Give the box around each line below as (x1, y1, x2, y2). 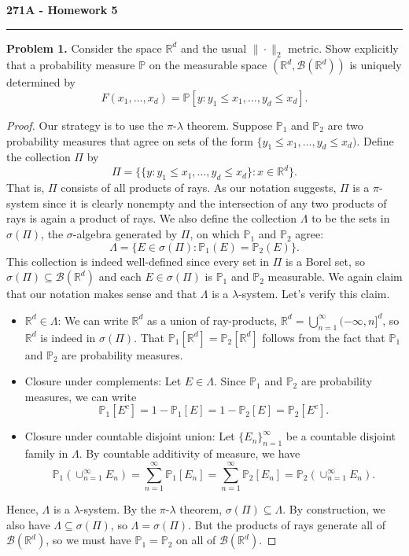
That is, (6, 179, 45, 196)
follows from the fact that (262, 329, 385, 345)
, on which (190, 226, 240, 242)
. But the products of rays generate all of (188, 516, 385, 532)
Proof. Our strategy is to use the (6, 116, 164, 133)
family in (24, 445, 68, 462)
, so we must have (46, 532, 131, 548)
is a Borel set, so (285, 252, 366, 269)
